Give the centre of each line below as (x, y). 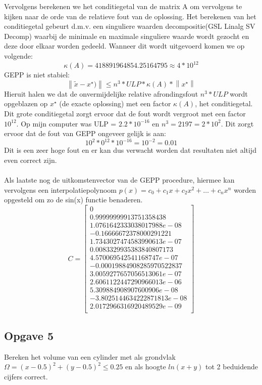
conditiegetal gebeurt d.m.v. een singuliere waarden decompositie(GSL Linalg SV (130, 26)
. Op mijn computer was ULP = (66, 123)
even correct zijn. (31, 160)
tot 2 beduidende (232, 367)
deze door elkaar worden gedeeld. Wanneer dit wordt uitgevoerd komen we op (124, 46)
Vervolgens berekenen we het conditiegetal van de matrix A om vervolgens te (123, 6)
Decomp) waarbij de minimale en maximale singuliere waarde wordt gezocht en (127, 36)
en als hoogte (146, 367)
